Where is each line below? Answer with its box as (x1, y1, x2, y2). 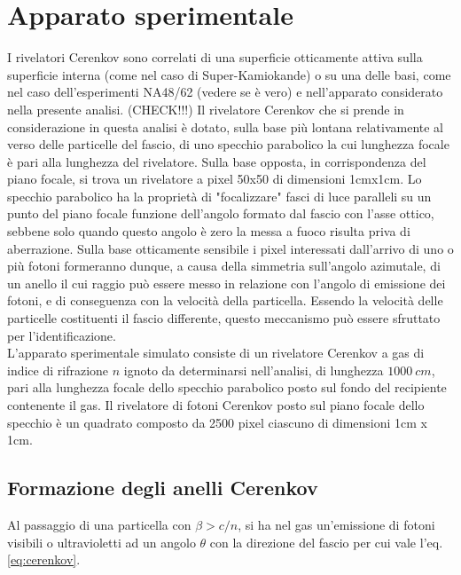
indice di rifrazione (7, 360, 109, 379)
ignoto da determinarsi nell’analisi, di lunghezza (123, 360, 384, 379)
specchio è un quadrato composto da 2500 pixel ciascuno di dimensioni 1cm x (7, 413, 427, 431)
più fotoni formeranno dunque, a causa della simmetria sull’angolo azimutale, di (7, 256, 441, 275)
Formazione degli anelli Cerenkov (7, 474, 318, 501)
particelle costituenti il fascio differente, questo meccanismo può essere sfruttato (7, 309, 441, 327)
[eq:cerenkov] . (7, 550, 81, 569)
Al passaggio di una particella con (7, 515, 191, 533)
